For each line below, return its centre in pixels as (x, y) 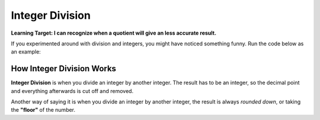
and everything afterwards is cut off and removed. (72, 91)
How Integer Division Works (64, 69)
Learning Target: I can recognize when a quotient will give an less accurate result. (113, 33)
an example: (26, 52)
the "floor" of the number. (43, 110)
